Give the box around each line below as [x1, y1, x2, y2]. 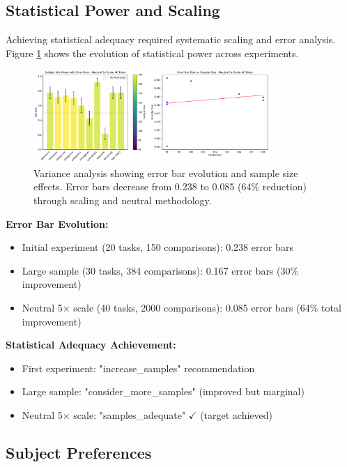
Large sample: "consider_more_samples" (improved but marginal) [22, 384, 304, 399]
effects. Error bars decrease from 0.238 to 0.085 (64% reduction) [33, 179, 307, 194]
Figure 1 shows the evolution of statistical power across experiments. [6, 45, 299, 60]
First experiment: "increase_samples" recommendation [22, 360, 255, 375]
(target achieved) [200, 407, 272, 422]
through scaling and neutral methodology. [33, 192, 212, 207]
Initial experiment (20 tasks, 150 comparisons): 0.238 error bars [22, 240, 293, 254]
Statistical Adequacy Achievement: [6, 337, 176, 352]
